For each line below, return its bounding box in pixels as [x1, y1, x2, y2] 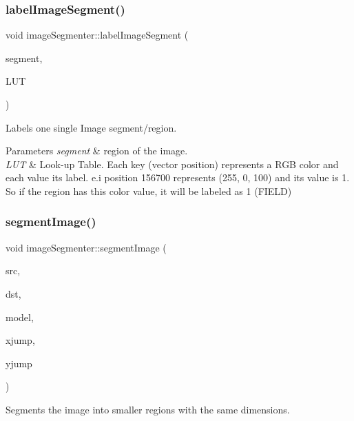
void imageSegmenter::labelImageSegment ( [6, 28, 189, 42]
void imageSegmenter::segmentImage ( [6, 240, 167, 254]
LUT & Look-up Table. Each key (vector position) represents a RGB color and [6, 156, 339, 171]
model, [6, 309, 34, 324]
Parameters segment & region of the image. [6, 143, 188, 158]
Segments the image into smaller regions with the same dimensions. [6, 402, 290, 416]
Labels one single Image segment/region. [6, 120, 177, 134]
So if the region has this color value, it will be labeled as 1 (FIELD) [6, 183, 292, 198]
